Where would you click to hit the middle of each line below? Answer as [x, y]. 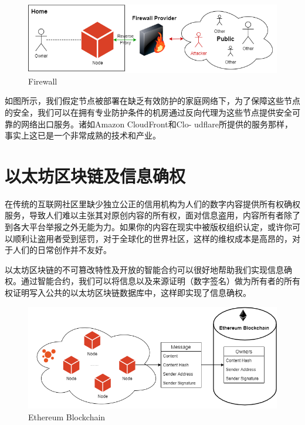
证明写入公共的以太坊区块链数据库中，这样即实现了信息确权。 [132, 292]
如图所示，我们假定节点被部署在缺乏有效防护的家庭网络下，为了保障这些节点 [152, 101]
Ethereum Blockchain [67, 417]
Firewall [43, 81]
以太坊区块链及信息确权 [95, 175]
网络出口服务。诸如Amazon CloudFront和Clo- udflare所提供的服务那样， [157, 124]
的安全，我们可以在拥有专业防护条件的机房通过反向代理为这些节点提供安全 [148, 112]
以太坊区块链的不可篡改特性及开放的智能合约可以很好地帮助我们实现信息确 [148, 269]
